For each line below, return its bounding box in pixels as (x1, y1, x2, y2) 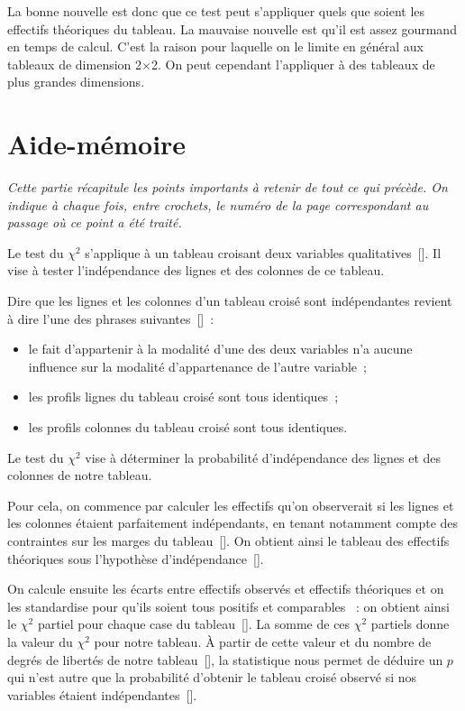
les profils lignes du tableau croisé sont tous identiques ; (28, 387, 339, 406)
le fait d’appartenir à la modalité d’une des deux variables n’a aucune (28, 339, 413, 358)
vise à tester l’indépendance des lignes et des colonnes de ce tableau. (7, 261, 385, 280)
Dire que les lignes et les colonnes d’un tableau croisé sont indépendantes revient (7, 291, 452, 310)
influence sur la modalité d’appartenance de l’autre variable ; (28, 356, 367, 375)
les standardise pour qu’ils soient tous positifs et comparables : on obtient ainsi (7, 596, 450, 615)
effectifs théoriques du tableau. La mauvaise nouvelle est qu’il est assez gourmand (7, 19, 457, 38)
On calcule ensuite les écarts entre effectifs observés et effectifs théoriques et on (7, 579, 444, 598)
